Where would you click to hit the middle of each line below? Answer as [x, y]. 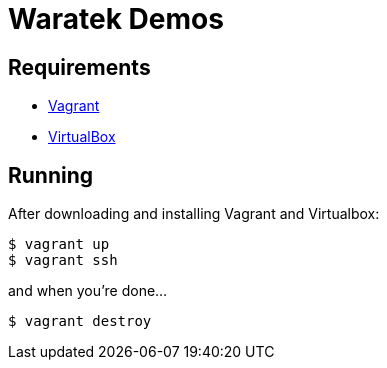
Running [51, 175]
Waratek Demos [116, 19]
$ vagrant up [59, 244]
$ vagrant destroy [80, 321]
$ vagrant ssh [63, 260]
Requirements [79, 67]
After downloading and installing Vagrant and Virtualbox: [194, 214]
